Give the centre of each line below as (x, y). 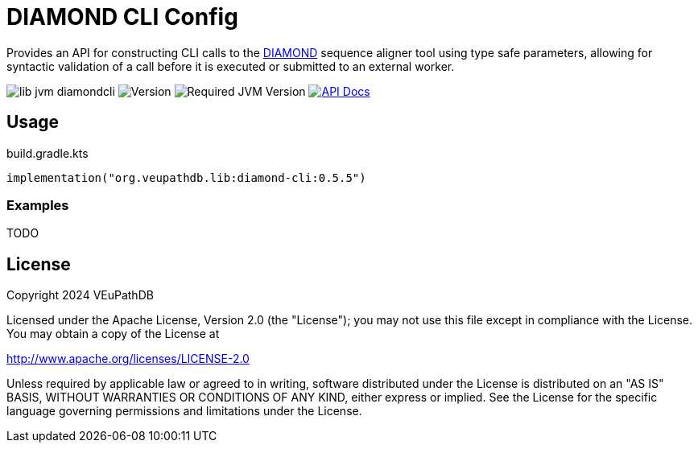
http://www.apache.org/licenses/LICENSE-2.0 (128, 359)
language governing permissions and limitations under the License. (184, 411)
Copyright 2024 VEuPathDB (80, 295)
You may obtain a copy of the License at (113, 334)
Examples (38, 205)
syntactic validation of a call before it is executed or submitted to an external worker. (231, 66)
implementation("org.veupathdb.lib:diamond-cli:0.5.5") (186, 177)
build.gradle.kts (47, 153)
